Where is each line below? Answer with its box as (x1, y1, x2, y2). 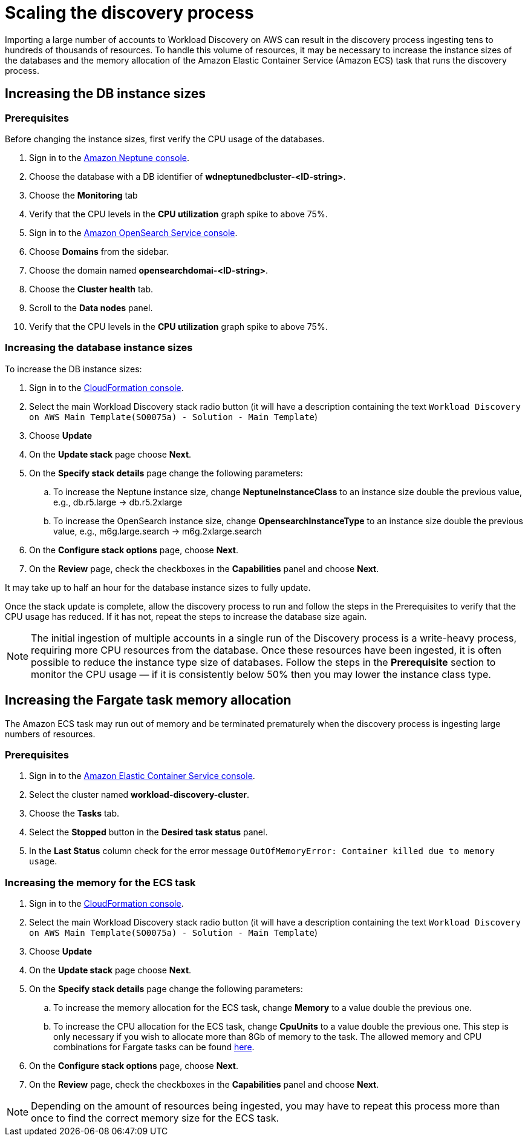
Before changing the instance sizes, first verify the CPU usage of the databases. (5, 133, 325, 144)
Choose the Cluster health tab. (29, 283, 154, 294)
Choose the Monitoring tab (29, 189, 138, 200)
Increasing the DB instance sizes (5, 86, 206, 102)
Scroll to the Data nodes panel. (29, 302, 153, 313)
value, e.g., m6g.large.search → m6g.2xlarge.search (53, 525, 262, 536)
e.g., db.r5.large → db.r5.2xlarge (53, 496, 183, 507)
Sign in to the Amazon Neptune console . (29, 152, 189, 163)
